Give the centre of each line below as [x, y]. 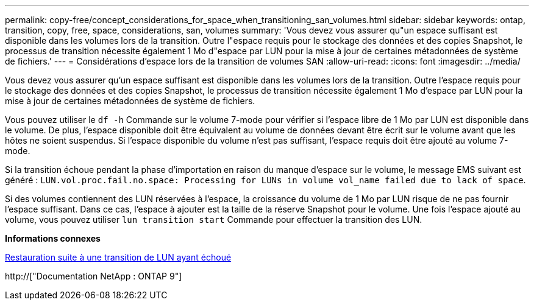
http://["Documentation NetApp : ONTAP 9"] [94, 276]
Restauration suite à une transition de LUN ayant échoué [118, 257]
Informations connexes [53, 238]
